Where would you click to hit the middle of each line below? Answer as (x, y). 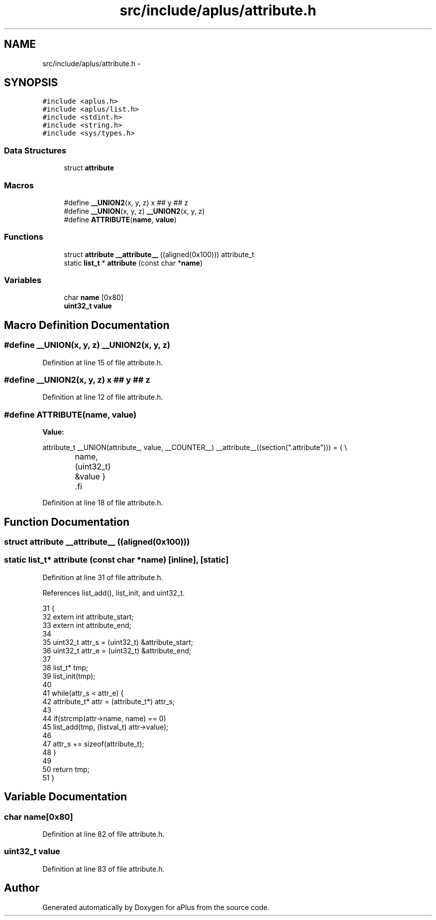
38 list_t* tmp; (65, 667)
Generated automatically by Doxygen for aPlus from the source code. (156, 907)
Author (22, 888)
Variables (23, 280)
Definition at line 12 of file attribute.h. (103, 397)
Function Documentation (67, 522)
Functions (24, 237)
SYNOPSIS (31, 83)
